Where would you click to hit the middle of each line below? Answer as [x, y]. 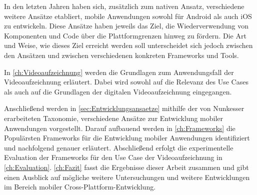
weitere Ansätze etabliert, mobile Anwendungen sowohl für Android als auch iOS [128, 16]
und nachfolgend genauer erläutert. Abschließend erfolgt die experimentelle [119, 147]
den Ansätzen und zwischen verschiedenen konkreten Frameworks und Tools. [121, 55]
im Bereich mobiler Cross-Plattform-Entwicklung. [80, 187]
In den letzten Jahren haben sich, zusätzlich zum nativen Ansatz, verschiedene [124, 6]
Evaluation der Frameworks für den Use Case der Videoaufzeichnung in [113, 157]
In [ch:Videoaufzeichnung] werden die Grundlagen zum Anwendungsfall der [119, 72]
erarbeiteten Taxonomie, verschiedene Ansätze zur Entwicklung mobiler [114, 118]
